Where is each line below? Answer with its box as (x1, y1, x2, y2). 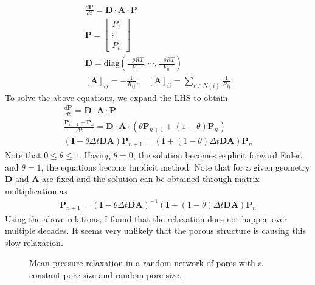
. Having (79, 148, 111, 161)
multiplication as (5, 184, 67, 197)
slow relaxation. (5, 236, 63, 248)
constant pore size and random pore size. (29, 269, 182, 281)
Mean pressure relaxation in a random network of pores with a (29, 256, 263, 269)
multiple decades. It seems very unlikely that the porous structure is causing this (5, 224, 306, 237)
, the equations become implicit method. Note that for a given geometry (41, 160, 310, 173)
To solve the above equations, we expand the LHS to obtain (5, 91, 228, 104)
